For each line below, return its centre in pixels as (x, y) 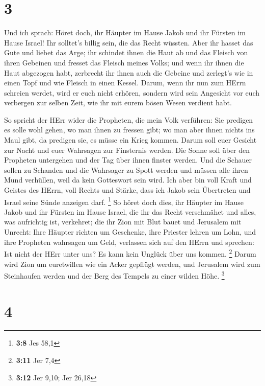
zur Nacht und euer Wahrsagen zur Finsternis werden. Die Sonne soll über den (127, 150)
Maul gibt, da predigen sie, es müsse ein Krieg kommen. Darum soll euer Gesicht (130, 140)
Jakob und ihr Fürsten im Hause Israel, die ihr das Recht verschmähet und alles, (130, 211)
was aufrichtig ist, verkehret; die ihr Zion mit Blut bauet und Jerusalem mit (123, 222)
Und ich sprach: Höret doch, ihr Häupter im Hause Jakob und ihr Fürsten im (125, 32)
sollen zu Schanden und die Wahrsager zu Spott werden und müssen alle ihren (126, 169)
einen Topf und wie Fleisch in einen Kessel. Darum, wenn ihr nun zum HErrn (125, 83)
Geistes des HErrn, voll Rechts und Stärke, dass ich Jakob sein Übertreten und (127, 190)
